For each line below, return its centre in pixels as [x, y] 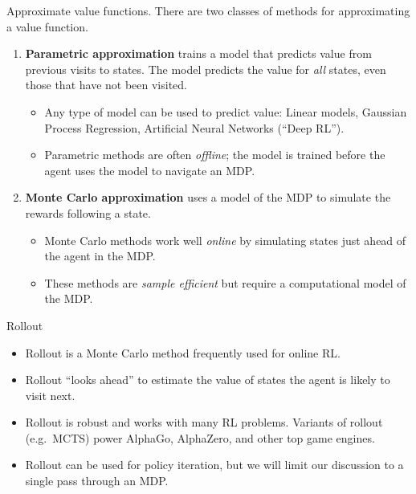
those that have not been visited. [106, 85]
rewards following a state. [88, 212]
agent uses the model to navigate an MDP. [150, 170]
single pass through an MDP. [97, 481]
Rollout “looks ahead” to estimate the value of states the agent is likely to [208, 380]
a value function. [47, 26]
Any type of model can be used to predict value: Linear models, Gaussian [226, 111]
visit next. [50, 395]
